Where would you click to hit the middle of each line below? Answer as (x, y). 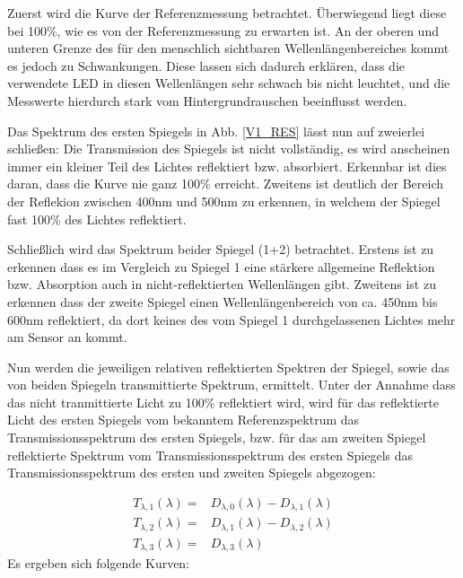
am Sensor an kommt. (67, 337)
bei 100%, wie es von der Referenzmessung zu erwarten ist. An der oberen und (223, 30)
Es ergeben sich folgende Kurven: (99, 563)
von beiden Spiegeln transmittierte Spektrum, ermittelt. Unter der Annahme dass (231, 385)
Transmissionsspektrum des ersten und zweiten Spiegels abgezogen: (192, 473)
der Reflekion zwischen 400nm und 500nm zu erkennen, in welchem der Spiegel (224, 201)
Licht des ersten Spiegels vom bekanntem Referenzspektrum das (183, 420)
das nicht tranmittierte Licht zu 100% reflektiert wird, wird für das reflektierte (223, 402)
